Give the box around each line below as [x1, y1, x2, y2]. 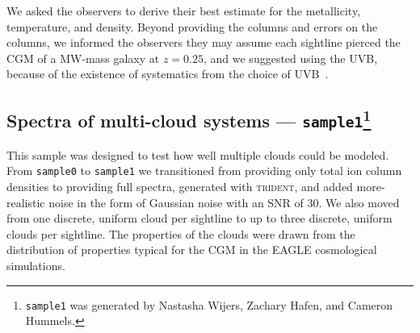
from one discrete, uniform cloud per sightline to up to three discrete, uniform [6, 210, 393, 227]
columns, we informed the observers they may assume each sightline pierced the [6, 34, 401, 51]
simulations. [6, 256, 65, 273]
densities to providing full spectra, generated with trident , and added [6, 178, 353, 194]
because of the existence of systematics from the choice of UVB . [6, 65, 329, 82]
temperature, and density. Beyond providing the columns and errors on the [6, 18, 378, 35]
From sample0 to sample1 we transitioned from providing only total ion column [6, 162, 402, 179]
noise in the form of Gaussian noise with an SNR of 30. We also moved [48, 194, 400, 210]
